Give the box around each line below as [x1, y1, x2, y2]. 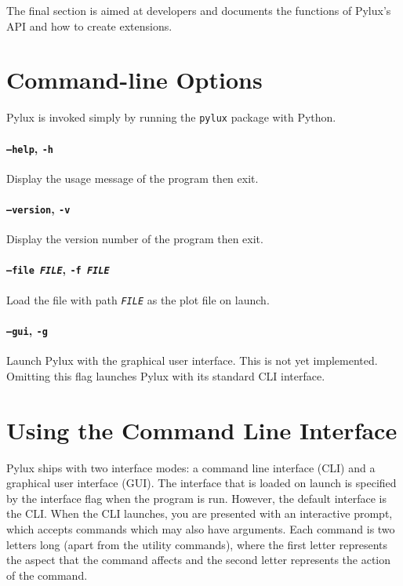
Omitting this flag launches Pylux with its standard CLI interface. [6, 367, 325, 384]
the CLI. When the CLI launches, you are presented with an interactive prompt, [6, 505, 393, 522]
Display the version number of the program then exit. [6, 231, 263, 247]
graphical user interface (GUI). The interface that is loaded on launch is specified [6, 475, 397, 491]
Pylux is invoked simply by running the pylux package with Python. [6, 109, 336, 126]
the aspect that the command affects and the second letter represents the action [6, 551, 391, 568]
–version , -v [6, 201, 71, 217]
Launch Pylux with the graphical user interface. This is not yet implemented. [6, 352, 378, 369]
